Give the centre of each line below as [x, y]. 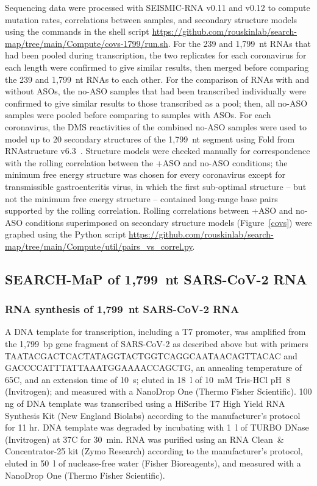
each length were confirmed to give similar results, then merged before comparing [157, 67]
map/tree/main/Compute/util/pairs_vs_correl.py [99, 246]
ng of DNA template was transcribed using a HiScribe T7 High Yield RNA [145, 403]
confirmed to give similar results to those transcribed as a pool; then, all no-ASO [156, 103]
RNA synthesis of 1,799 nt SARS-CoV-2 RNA [122, 309]
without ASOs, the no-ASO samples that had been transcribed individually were [155, 91]
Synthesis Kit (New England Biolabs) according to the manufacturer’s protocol [153, 415]
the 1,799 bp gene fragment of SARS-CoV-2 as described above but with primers [157, 344]
